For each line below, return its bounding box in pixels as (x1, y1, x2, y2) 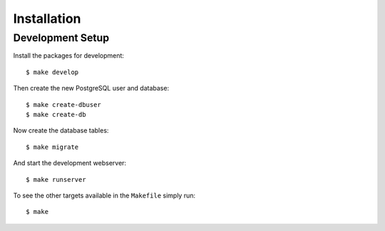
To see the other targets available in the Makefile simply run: (13, 191, 196, 200)
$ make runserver (26, 175, 86, 183)
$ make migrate (26, 143, 79, 151)
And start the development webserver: (13, 159, 127, 168)
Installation (13, 11, 81, 26)
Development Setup (13, 31, 110, 44)
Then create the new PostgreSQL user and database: (13, 84, 170, 93)
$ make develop (26, 68, 79, 76)
